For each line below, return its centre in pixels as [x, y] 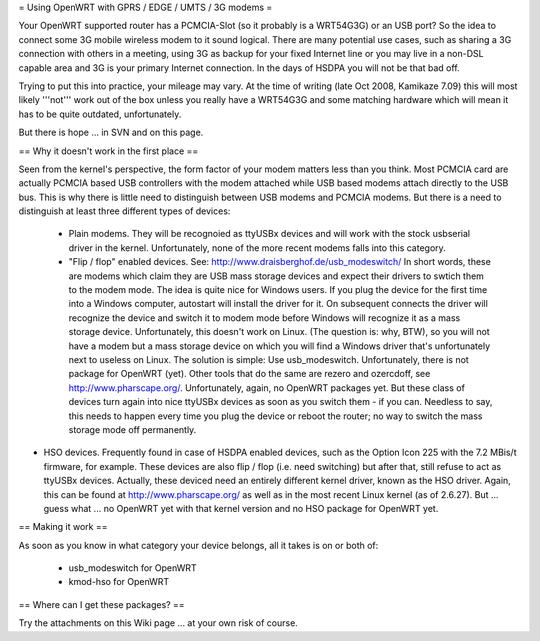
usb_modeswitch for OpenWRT [132, 568]
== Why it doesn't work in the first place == [108, 151]
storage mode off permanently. [132, 429]
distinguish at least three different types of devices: [124, 211]
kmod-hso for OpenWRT [119, 582]
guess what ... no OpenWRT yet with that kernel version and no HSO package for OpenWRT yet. [241, 508]
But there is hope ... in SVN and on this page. [111, 132]
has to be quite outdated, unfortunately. [100, 114]
